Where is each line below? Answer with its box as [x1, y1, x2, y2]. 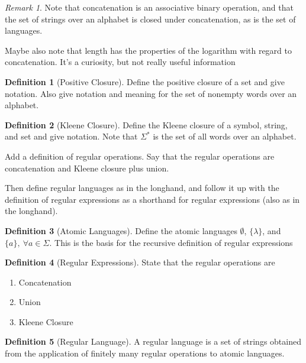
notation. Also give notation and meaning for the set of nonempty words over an [5, 87, 297, 99]
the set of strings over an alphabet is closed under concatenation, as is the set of [5, 12, 296, 25]
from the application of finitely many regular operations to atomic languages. [5, 347, 285, 359]
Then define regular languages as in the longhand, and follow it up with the [5, 181, 279, 194]
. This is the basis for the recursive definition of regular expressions [49, 236, 293, 248]
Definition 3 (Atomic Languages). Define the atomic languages [5, 224, 237, 236]
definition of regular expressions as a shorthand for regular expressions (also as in [5, 193, 300, 205]
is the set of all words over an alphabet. [153, 130, 297, 142]
